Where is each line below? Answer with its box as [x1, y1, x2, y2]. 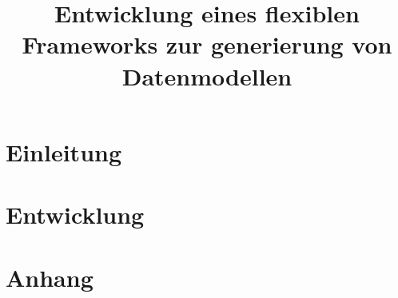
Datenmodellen [121, 59, 293, 92]
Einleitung [6, 135, 122, 168]
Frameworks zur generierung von [22, 28, 392, 61]
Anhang [6, 260, 94, 293]
